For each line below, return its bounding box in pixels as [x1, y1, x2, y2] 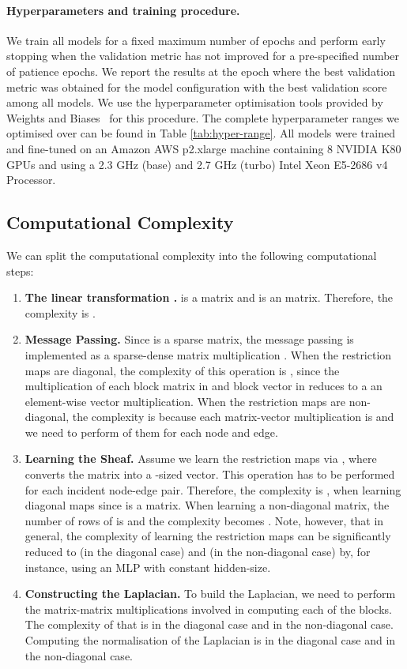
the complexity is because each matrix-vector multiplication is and [72, 408, 394, 425]
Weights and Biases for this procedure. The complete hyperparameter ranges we [6, 109, 400, 126]
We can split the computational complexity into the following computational [6, 246, 377, 263]
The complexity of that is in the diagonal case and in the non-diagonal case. [24, 616, 394, 633]
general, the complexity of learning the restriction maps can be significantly [24, 528, 391, 544]
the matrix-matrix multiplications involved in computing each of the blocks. [24, 600, 392, 617]
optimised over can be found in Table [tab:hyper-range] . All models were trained [6, 125, 395, 141]
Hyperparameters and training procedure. [6, 2, 240, 18]
